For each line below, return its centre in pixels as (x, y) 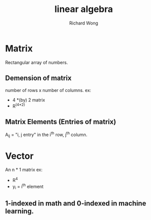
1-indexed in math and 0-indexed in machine (76, 203)
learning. (19, 211)
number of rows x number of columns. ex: (48, 90)
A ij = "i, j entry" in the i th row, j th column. (46, 134)
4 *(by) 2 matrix (29, 100)
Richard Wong (84, 23)
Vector (19, 156)
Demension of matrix (38, 78)
